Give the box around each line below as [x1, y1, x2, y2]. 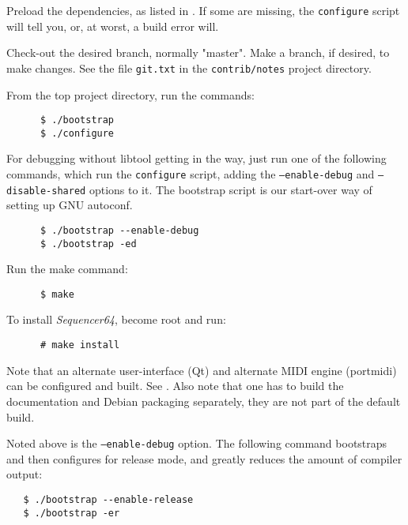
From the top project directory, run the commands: [6, 86, 255, 103]
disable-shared [6, 185, 86, 197]
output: [6, 466, 43, 482]
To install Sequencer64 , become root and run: [6, 311, 226, 328]
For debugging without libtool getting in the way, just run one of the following [6, 150, 387, 167]
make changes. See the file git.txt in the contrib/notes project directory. [6, 59, 372, 76]
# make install [40, 339, 120, 351]
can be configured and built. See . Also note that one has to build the [6, 377, 344, 394]
